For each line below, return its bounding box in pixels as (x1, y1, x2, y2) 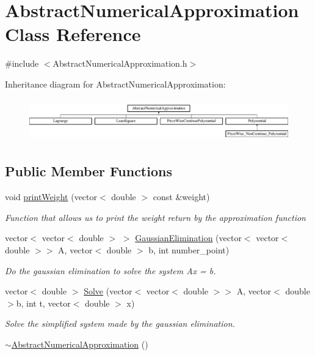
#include (5, 57, 39, 70)
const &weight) (153, 190, 210, 203)
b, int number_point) (148, 244, 230, 256)
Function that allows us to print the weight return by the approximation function (5, 211, 306, 223)
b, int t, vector (16, 296, 71, 309)
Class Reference (5, 21, 141, 47)
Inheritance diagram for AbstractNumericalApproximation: (5, 77, 226, 90)
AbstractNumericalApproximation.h (52, 57, 187, 70)
